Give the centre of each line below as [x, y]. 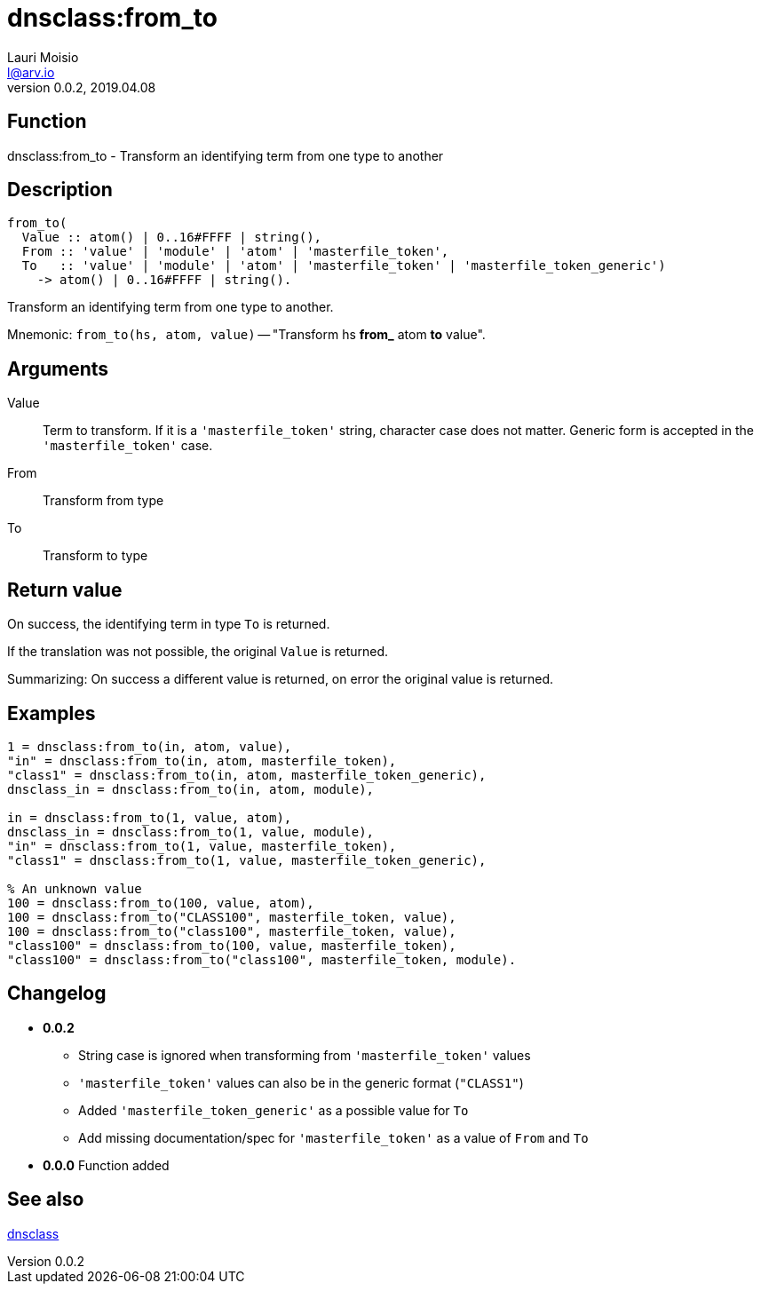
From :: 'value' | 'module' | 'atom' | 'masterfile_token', [235, 252]
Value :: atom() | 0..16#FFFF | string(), [172, 238]
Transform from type [103, 501]
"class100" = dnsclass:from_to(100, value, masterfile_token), [232, 945]
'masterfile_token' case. [128, 446]
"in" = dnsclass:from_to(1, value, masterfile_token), [202, 846]
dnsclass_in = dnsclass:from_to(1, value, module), [191, 832]
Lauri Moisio [43, 57]
